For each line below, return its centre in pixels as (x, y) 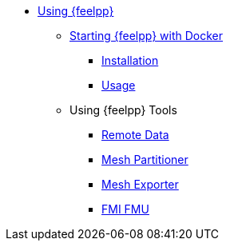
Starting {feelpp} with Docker (147, 36)
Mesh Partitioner (145, 159)
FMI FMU (125, 209)
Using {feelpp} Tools (123, 110)
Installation (130, 60)
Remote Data (135, 135)
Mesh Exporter (140, 184)
